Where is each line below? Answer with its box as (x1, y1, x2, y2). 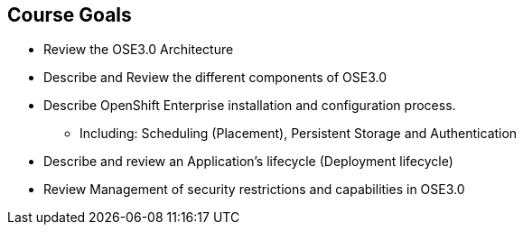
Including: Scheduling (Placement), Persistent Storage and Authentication (79, 125, 518, 142)
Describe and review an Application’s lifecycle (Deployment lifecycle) (43, 153, 453, 170)
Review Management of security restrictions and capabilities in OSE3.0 (43, 181, 465, 198)
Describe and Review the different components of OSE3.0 (43, 70, 388, 86)
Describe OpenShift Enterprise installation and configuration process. (43, 97, 456, 114)
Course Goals (7, 4, 132, 26)
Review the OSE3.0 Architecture (43, 42, 234, 58)
